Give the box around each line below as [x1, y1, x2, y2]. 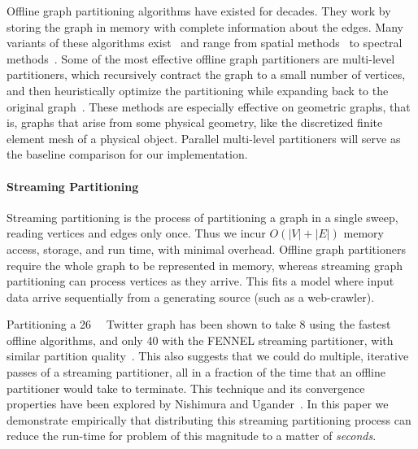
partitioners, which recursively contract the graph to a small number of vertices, [7, 66, 406, 83]
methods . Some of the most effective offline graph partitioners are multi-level [7, 50, 395, 67]
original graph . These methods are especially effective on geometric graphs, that [7, 98, 411, 115]
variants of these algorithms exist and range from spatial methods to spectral [7, 34, 403, 51]
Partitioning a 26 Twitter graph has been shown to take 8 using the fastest [7, 316, 391, 333]
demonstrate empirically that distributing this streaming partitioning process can [7, 411, 411, 428]
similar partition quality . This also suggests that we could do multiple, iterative [7, 347, 409, 364]
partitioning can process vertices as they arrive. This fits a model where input [7, 272, 394, 290]
